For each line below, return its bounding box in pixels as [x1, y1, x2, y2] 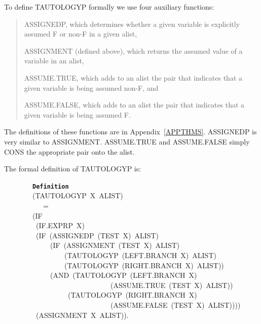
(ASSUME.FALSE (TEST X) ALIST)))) [110, 299, 241, 310]
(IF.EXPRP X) [35, 220, 85, 231]
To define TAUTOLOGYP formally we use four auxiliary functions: [4, 2, 214, 12]
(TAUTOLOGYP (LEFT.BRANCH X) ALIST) [64, 249, 216, 260]
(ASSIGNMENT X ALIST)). [35, 309, 129, 320]
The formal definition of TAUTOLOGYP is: [4, 163, 141, 174]
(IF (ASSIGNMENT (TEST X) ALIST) [50, 240, 180, 250]
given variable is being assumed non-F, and [24, 82, 159, 93]
